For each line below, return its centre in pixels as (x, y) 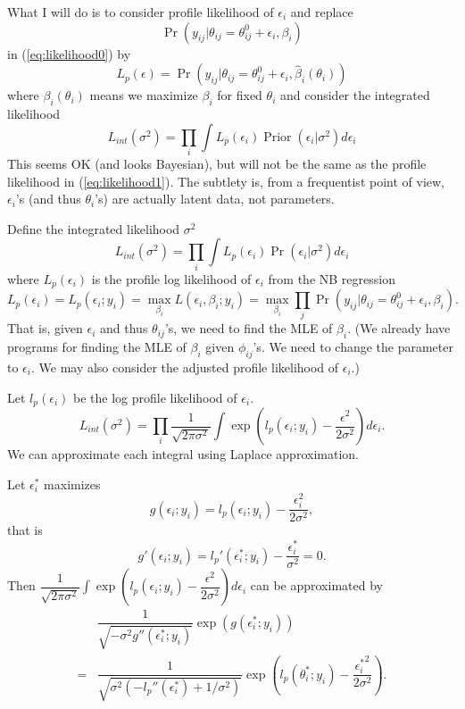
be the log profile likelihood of (155, 397)
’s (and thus (48, 199)
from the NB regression (332, 278)
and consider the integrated (355, 95)
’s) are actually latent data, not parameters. (215, 199)
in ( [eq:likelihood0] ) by (69, 53)
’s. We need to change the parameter (353, 347)
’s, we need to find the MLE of (249, 328)
